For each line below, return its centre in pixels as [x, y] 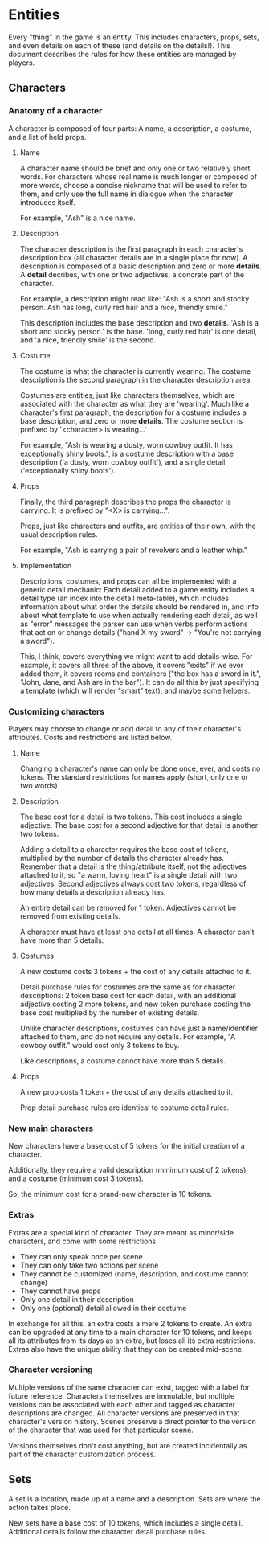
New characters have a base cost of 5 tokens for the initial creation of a [126, 1146]
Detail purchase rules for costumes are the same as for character [128, 987]
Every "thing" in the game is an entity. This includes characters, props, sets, [134, 37]
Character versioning [51, 1370]
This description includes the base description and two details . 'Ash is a [139, 322]
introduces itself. [48, 202]
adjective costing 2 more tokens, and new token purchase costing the [135, 1004]
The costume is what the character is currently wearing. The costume [135, 371]
